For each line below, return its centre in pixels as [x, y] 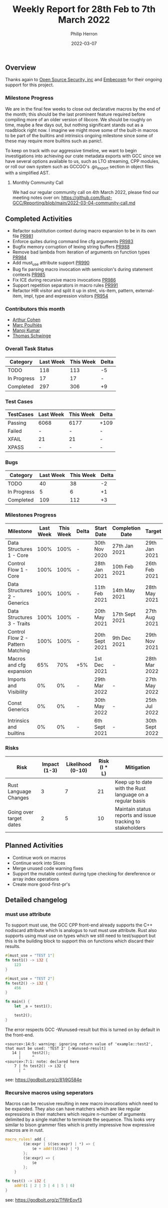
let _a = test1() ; [33, 1006]
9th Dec [121, 638]
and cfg [17, 665]
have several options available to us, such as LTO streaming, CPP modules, [82, 161]
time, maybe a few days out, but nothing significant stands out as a [74, 125]
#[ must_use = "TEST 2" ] [30, 979]
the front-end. [19, 1035]
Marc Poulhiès [27, 325]
